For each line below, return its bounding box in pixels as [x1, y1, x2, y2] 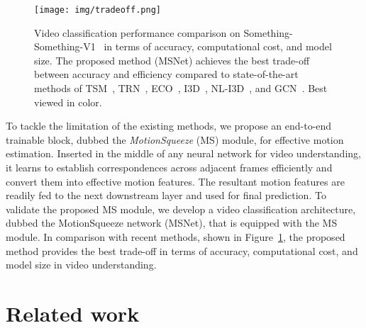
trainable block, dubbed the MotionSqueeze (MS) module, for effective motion [6, 132, 344, 147]
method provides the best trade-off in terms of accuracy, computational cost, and [6, 243, 358, 258]
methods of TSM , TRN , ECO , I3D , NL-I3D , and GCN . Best [34, 81, 328, 96]
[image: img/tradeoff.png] [34, 5, 161, 15]
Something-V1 [34, 39, 96, 54]
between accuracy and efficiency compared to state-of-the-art [34, 67, 299, 81]
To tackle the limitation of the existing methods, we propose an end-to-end [6, 118, 332, 133]
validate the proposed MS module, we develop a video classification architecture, [6, 201, 356, 216]
